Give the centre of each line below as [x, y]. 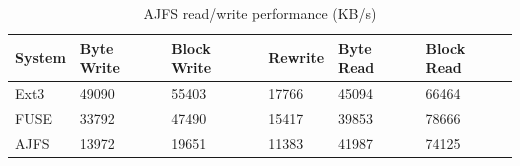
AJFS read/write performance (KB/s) [260, 13]
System [40, 57]
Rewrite [296, 57]
